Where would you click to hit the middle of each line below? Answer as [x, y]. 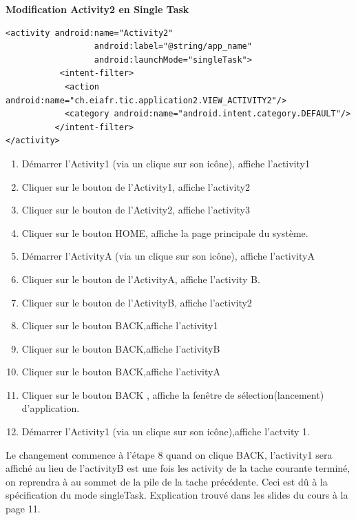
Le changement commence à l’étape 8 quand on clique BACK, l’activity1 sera [169, 454]
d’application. [51, 408]
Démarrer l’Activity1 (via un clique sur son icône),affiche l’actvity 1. [166, 431]
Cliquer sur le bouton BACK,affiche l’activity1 [120, 325]
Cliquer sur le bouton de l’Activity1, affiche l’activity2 [136, 186]
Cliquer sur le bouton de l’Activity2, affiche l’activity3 [136, 210]
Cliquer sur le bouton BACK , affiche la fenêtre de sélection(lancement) [173, 394]
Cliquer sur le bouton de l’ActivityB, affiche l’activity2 [137, 302]
